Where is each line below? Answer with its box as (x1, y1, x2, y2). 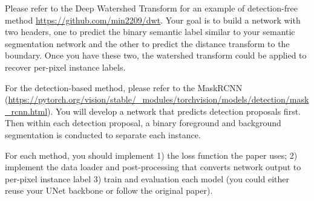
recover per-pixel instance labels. (5, 60, 126, 73)
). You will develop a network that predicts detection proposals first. (47, 104, 301, 117)
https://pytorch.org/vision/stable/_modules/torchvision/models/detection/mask (8, 93, 309, 106)
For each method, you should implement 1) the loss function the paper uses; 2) (5, 148, 298, 161)
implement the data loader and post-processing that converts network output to (5, 161, 301, 173)
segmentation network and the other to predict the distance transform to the (5, 37, 290, 49)
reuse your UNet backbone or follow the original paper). (5, 184, 213, 197)
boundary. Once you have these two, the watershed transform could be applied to (5, 49, 307, 62)
